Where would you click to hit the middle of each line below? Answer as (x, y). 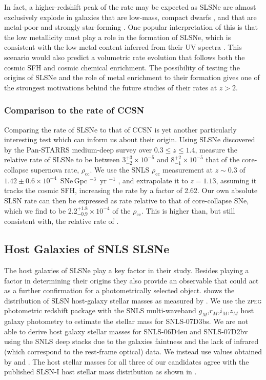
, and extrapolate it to (153, 180)
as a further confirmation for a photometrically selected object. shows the (119, 290)
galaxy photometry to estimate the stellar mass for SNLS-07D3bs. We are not (126, 321)
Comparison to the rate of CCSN (74, 110)
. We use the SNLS (120, 169)
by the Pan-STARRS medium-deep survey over (78, 149)
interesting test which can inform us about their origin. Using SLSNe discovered (130, 139)
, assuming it (236, 180)
